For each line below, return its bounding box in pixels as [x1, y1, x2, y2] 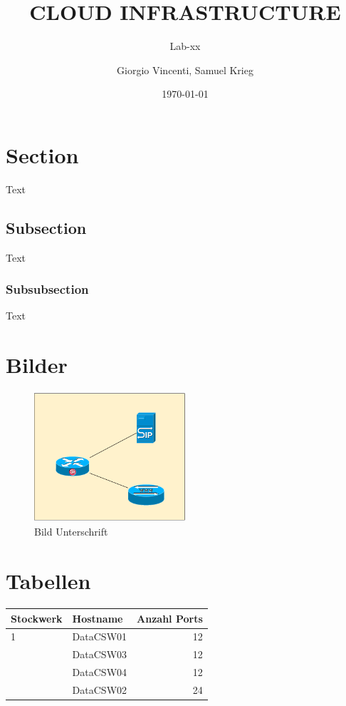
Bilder [6, 350, 68, 379]
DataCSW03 [72, 647, 127, 662]
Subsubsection [6, 280, 89, 298]
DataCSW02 [72, 682, 127, 697]
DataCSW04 [72, 665, 127, 680]
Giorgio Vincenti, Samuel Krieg [117, 62, 253, 77]
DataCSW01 [72, 629, 127, 644]
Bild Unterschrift [34, 524, 108, 539]
